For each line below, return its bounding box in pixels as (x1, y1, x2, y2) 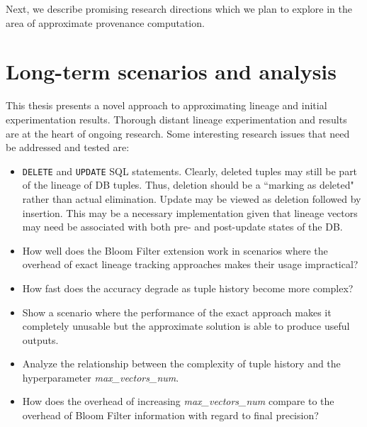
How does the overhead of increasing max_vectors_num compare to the (22, 394, 334, 409)
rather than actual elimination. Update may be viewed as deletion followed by (22, 191, 361, 206)
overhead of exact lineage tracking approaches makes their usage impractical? (22, 257, 358, 272)
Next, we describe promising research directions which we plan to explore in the (6, 1, 352, 16)
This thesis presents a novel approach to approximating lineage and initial (6, 98, 327, 113)
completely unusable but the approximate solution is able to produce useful (22, 318, 350, 333)
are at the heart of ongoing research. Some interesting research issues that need (6, 126, 350, 140)
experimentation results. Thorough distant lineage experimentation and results (6, 111, 347, 126)
